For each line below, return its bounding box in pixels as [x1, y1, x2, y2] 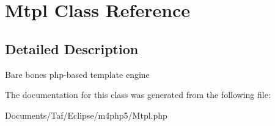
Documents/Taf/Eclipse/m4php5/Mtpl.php [5, 108, 167, 121]
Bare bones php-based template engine [5, 68, 150, 80]
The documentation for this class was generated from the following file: [5, 88, 271, 101]
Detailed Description [5, 39, 139, 58]
